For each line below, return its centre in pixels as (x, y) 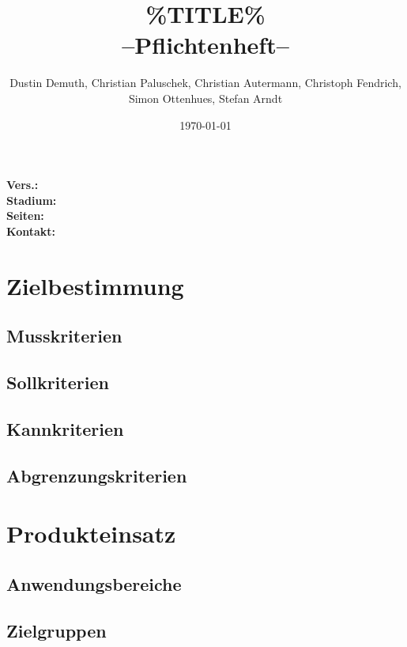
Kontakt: (31, 231)
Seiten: (25, 216)
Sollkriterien (58, 382)
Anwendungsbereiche (94, 583)
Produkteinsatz (91, 533)
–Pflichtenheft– (205, 45)
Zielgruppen (57, 630)
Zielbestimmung (95, 285)
